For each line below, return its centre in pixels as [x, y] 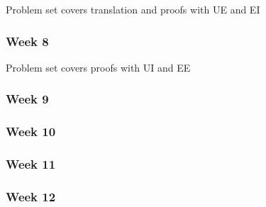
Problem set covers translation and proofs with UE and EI [133, 9]
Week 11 [31, 164]
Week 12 [31, 196]
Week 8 [27, 41]
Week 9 [27, 99]
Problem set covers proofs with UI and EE [98, 67]
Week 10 [31, 132]
